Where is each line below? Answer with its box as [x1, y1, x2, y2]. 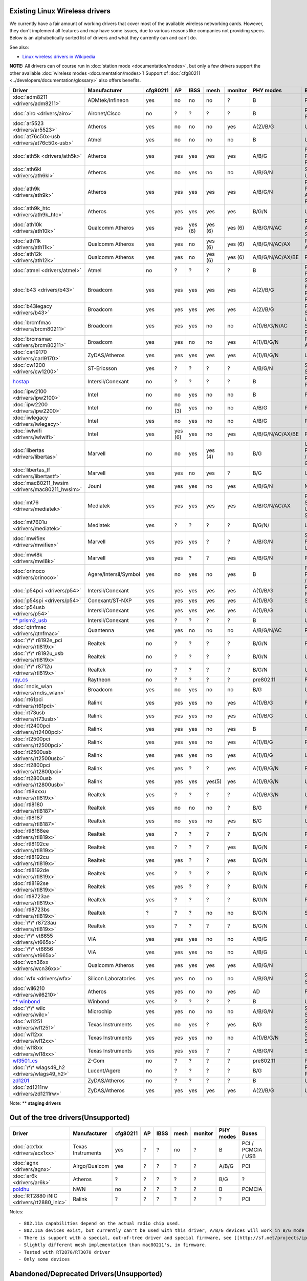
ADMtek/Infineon [87, 96, 129, 104]
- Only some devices [18, 1256, 70, 1262]
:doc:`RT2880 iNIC [12, 1192, 58, 1199]
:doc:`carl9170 [12, 348, 47, 356]
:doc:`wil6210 [12, 984, 45, 991]
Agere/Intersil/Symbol [87, 570, 140, 577]
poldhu [12, 1185, 30, 1192]
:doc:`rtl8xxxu [12, 788, 46, 795]
